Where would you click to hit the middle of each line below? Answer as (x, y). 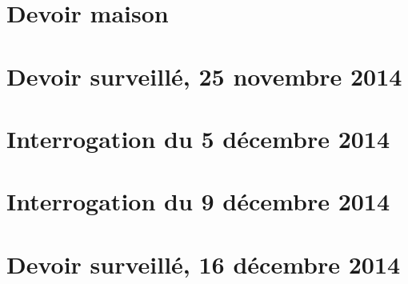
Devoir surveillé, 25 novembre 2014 (204, 76)
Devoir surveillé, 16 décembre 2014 (204, 264)
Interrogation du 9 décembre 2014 (198, 201)
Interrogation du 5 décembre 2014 (198, 138)
